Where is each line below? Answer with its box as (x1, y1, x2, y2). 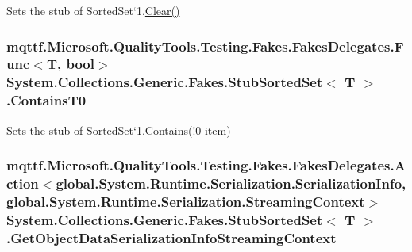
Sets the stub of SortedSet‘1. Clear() (6, 2, 180, 18)
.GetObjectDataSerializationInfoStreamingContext (6, 227, 337, 247)
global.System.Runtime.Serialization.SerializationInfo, (56, 174, 406, 193)
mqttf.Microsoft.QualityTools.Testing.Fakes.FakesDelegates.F (6, 36, 404, 55)
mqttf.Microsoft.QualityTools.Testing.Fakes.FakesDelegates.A (6, 155, 406, 175)
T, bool (46, 54, 94, 74)
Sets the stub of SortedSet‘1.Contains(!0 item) (6, 121, 231, 138)
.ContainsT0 (6, 90, 87, 110)
